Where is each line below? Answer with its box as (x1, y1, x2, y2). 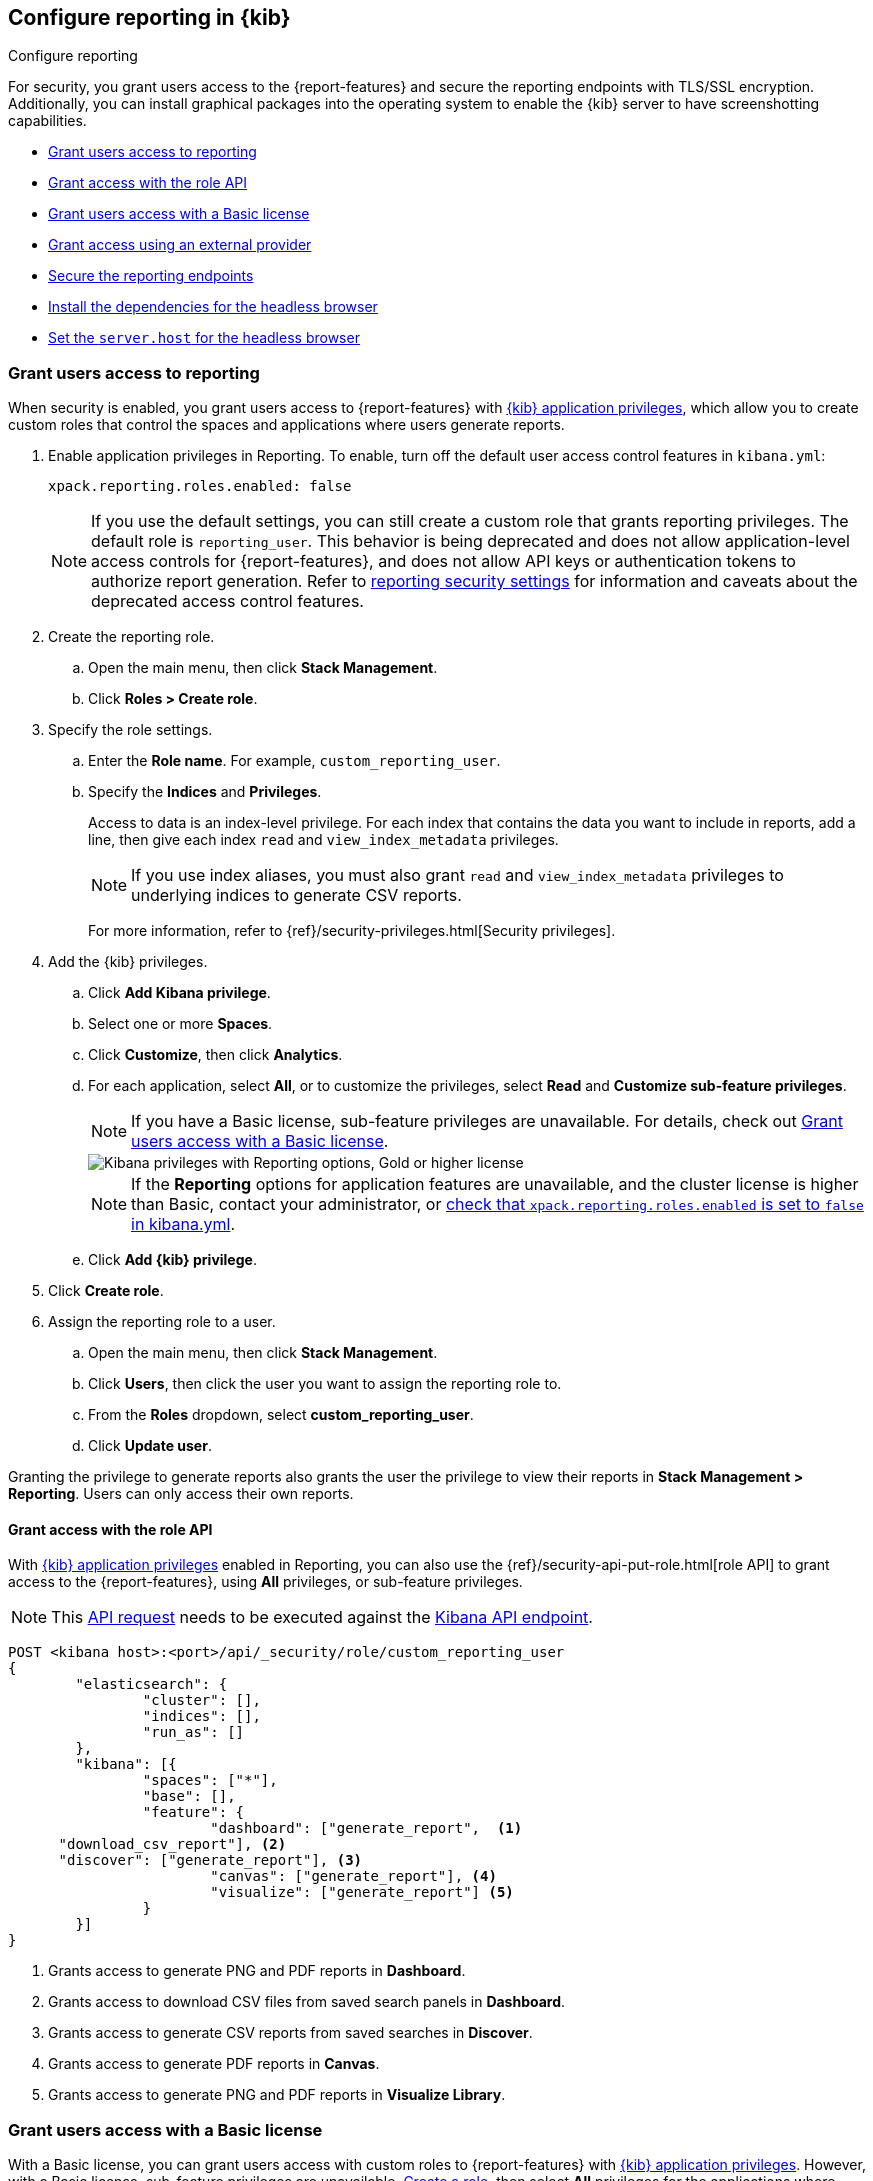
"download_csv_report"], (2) (58, 1836, 287, 1853)
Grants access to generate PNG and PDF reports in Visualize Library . (48, 2086, 506, 2104)
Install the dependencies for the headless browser (48, 298, 378, 316)
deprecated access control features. (91, 591, 364, 612)
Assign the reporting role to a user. (48, 1313, 276, 1331)
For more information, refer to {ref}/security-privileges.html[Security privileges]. (88, 922, 616, 940)
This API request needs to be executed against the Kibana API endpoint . (51, 1607, 593, 1628)
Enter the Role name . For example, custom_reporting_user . (88, 752, 501, 770)
